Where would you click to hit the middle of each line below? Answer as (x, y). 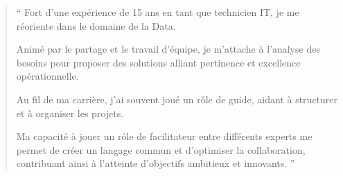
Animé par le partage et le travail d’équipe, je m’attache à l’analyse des (168, 49)
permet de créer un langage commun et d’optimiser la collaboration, (161, 149)
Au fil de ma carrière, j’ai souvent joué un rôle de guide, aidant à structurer (177, 99)
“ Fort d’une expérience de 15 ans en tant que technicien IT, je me (158, 12)
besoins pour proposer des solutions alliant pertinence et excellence (158, 62)
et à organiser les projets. (70, 113)
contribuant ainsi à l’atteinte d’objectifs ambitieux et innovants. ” (156, 163)
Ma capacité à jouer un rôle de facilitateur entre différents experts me (164, 136)
